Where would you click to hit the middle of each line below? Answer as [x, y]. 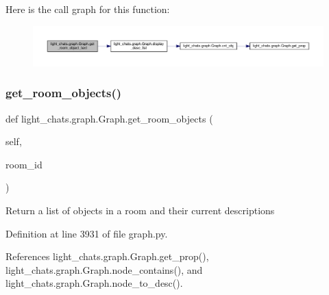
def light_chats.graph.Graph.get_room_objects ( [109, 118]
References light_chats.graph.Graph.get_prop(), [107, 256]
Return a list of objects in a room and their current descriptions [140, 210]
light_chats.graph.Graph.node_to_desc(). [94, 283]
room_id [24, 164]
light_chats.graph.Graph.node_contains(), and [104, 269]
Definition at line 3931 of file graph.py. [87, 233]
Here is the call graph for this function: [88, 9]
